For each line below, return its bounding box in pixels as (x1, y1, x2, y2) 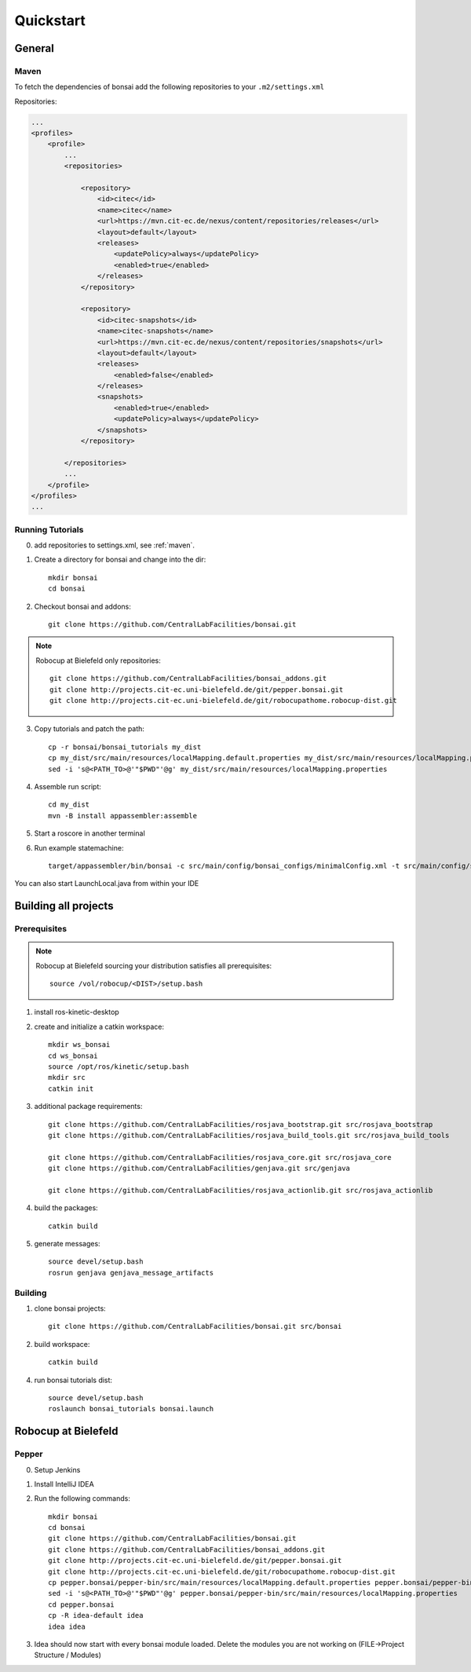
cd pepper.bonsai (48, 1600, 115, 1609)
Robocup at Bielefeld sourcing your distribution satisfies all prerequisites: (35, 960, 272, 970)
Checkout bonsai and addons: (34, 602, 131, 611)
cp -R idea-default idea (48, 1611, 144, 1620)
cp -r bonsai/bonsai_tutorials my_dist (48, 742, 202, 752)
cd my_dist (48, 800, 90, 809)
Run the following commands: (34, 1494, 131, 1503)
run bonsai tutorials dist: (34, 1375, 113, 1385)
